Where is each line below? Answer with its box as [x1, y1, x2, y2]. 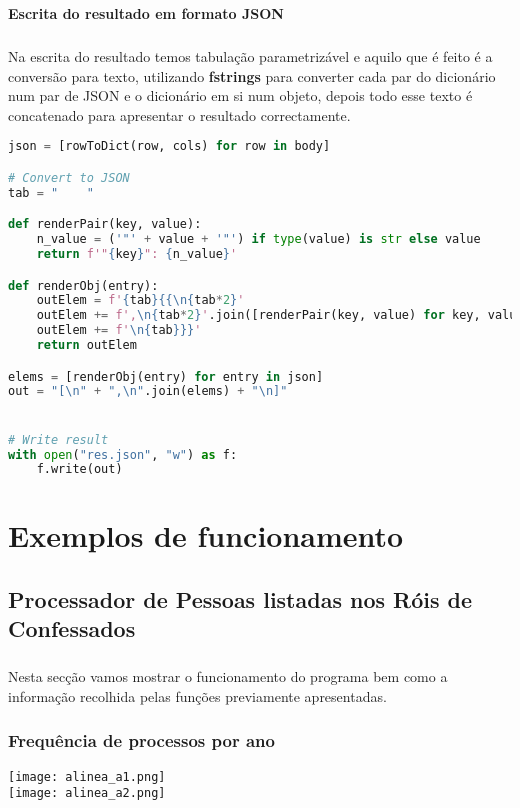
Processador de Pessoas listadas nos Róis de [8, 584, 473, 615]
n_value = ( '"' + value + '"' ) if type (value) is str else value [36, 232, 481, 247]
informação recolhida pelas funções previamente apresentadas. [8, 685, 387, 706]
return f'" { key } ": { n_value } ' [36, 247, 238, 262]
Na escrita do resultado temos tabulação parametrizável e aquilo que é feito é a [8, 45, 493, 66]
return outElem [36, 338, 137, 353]
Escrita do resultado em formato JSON [8, 3, 284, 23]
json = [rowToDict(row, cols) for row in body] [8, 139, 331, 154]
